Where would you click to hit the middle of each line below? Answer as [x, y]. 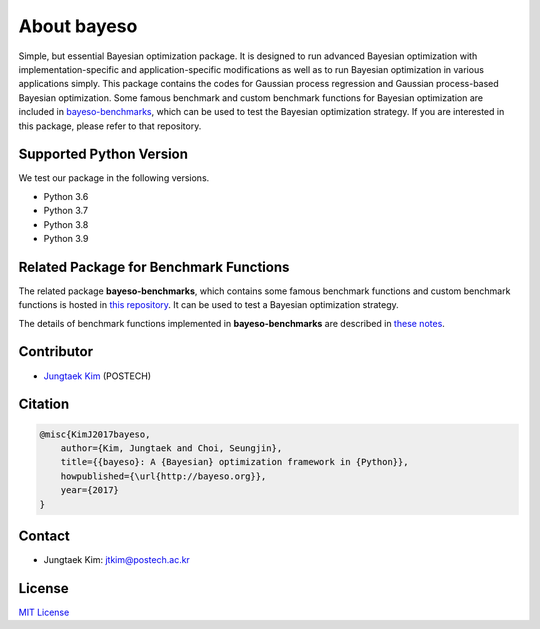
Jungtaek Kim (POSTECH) [97, 376]
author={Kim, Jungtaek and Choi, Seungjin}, [171, 448]
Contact [44, 535]
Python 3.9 [66, 238]
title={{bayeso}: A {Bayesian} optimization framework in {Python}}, [234, 462]
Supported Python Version [103, 154]
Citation [44, 404]
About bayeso [78, 26]
